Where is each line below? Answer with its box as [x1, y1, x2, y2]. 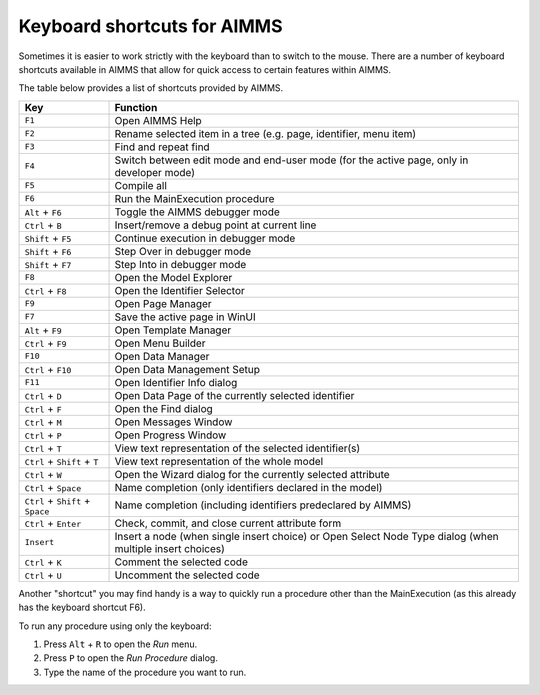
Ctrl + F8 [24, 283, 67, 297]
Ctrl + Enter [24, 516, 82, 530]
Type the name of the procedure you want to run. [43, 666, 247, 678]
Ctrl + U [24, 568, 62, 582]
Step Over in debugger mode [114, 244, 252, 258]
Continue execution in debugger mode [114, 231, 296, 245]
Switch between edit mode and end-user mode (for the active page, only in [114, 153, 469, 167]
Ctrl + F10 [24, 362, 72, 376]
